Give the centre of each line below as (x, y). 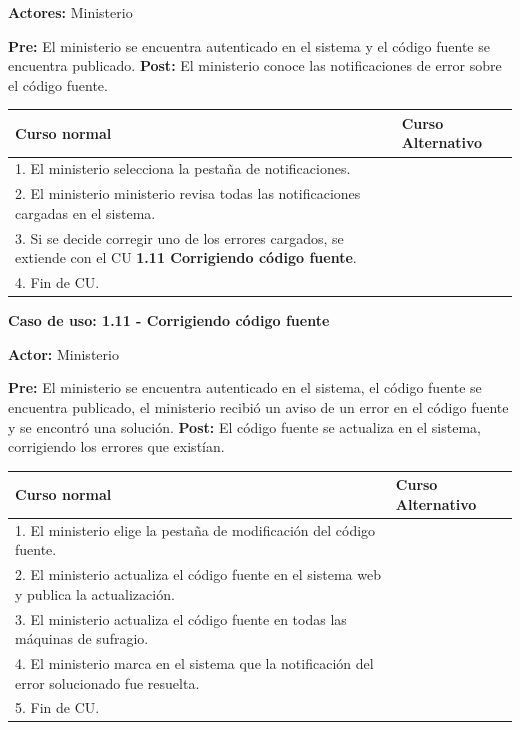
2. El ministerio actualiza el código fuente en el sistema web (198, 574)
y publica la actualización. (95, 593)
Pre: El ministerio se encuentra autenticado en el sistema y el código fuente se (249, 45)
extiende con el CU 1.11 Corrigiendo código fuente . (186, 257)
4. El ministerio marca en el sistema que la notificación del (194, 662)
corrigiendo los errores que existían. (116, 446)
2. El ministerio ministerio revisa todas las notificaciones (188, 193)
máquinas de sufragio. (82, 638)
